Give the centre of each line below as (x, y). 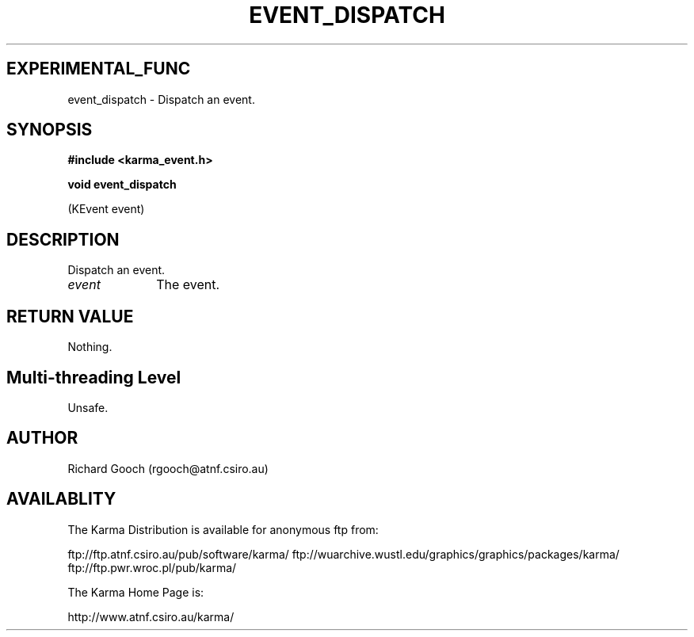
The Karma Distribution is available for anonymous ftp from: (223, 529)
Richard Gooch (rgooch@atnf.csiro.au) (168, 468)
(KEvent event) (106, 209)
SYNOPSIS (50, 130)
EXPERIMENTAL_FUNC (99, 69)
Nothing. (90, 347)
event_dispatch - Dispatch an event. (161, 99)
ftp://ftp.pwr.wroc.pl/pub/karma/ (152, 567)
